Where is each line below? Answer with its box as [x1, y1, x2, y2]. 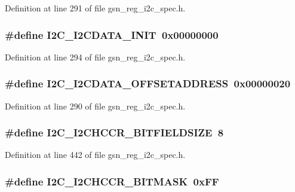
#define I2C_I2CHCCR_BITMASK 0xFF [5, 173, 219, 188]
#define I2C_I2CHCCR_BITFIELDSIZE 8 [5, 125, 224, 140]
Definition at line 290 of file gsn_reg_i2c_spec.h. [5, 99, 186, 112]
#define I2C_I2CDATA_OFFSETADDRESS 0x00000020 [5, 76, 291, 91]
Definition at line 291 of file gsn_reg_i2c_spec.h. [5, 2, 186, 14]
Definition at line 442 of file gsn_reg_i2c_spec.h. [5, 148, 186, 161]
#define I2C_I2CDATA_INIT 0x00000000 [5, 27, 219, 42]
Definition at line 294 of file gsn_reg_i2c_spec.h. [5, 50, 186, 63]
